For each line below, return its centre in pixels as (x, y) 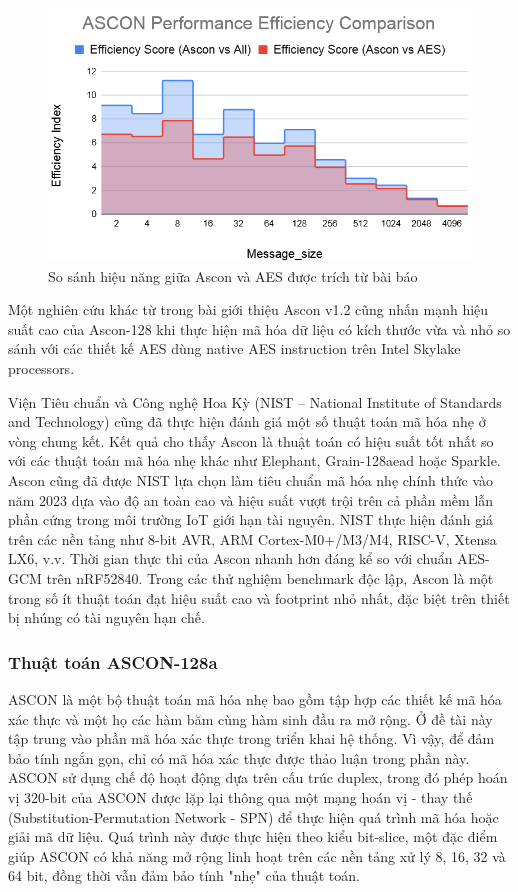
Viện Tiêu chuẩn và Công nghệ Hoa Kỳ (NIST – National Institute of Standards (255, 401)
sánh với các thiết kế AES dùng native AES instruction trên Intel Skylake (234, 348)
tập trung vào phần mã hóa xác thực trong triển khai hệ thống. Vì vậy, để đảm (251, 738)
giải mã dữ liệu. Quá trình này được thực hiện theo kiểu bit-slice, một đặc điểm (253, 836)
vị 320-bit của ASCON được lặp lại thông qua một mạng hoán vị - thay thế (240, 796)
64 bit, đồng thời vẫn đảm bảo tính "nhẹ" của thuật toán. (184, 875)
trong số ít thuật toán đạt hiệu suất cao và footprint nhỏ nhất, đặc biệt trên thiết (259, 597)
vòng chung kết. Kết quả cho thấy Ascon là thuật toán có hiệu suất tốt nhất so (251, 440)
